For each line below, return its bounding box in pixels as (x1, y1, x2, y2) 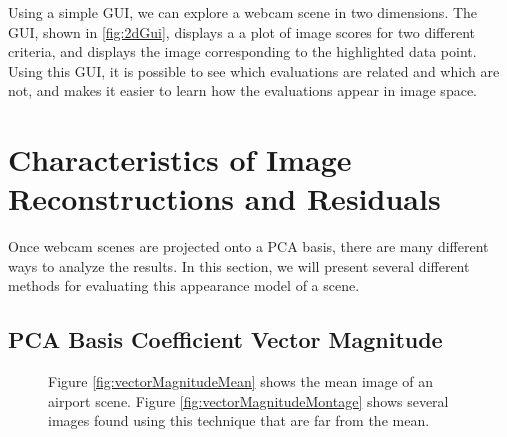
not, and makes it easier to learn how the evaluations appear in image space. (8, 80, 477, 101)
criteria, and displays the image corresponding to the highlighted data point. (8, 41, 477, 62)
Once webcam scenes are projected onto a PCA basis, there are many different (8, 236, 489, 257)
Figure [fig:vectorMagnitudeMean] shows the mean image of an (48, 371, 434, 392)
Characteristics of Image (8, 139, 352, 180)
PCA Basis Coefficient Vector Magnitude (8, 324, 443, 355)
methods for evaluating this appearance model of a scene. (8, 275, 360, 296)
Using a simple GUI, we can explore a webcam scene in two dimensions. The (8, 2, 478, 22)
